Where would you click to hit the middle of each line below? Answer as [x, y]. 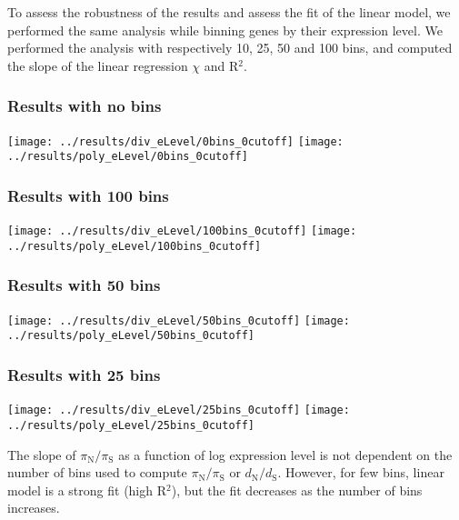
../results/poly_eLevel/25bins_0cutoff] [131, 425]
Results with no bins [85, 106]
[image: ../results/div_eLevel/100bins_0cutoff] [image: [182, 231]
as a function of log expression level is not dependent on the [285, 454]
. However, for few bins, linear [361, 472]
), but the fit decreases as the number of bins [297, 490]
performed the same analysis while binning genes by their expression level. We [225, 30]
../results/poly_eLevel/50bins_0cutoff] [131, 336]
